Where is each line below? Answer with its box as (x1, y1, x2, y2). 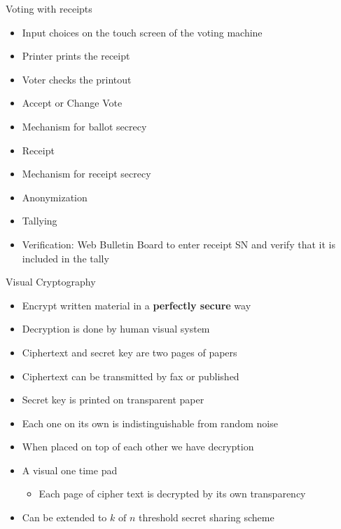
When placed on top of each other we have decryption (22, 439, 254, 454)
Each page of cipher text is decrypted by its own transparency (39, 486, 306, 501)
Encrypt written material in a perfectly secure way (22, 297, 251, 312)
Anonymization (22, 189, 88, 204)
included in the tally (22, 250, 109, 265)
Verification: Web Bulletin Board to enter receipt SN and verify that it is (22, 236, 335, 251)
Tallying (22, 213, 57, 228)
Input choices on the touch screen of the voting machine (22, 25, 263, 39)
